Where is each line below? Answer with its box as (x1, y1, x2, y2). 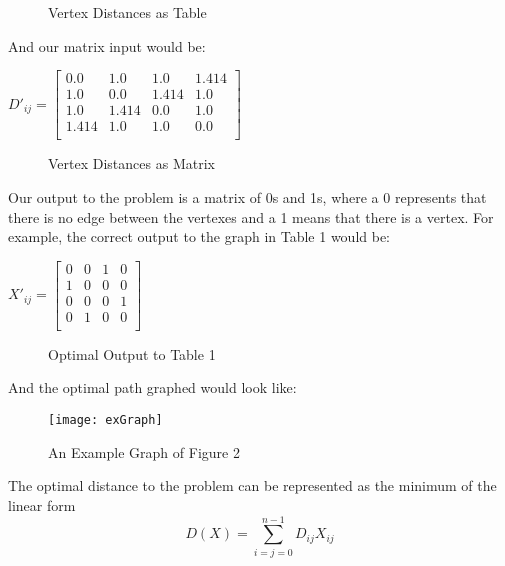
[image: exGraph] (48, 413, 163, 428)
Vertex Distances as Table (48, 2, 207, 22)
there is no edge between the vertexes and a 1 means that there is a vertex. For (8, 206, 494, 227)
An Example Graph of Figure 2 (48, 441, 240, 462)
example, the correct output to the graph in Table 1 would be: (8, 226, 391, 247)
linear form (8, 494, 76, 515)
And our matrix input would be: (8, 35, 206, 56)
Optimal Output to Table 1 (48, 343, 216, 364)
